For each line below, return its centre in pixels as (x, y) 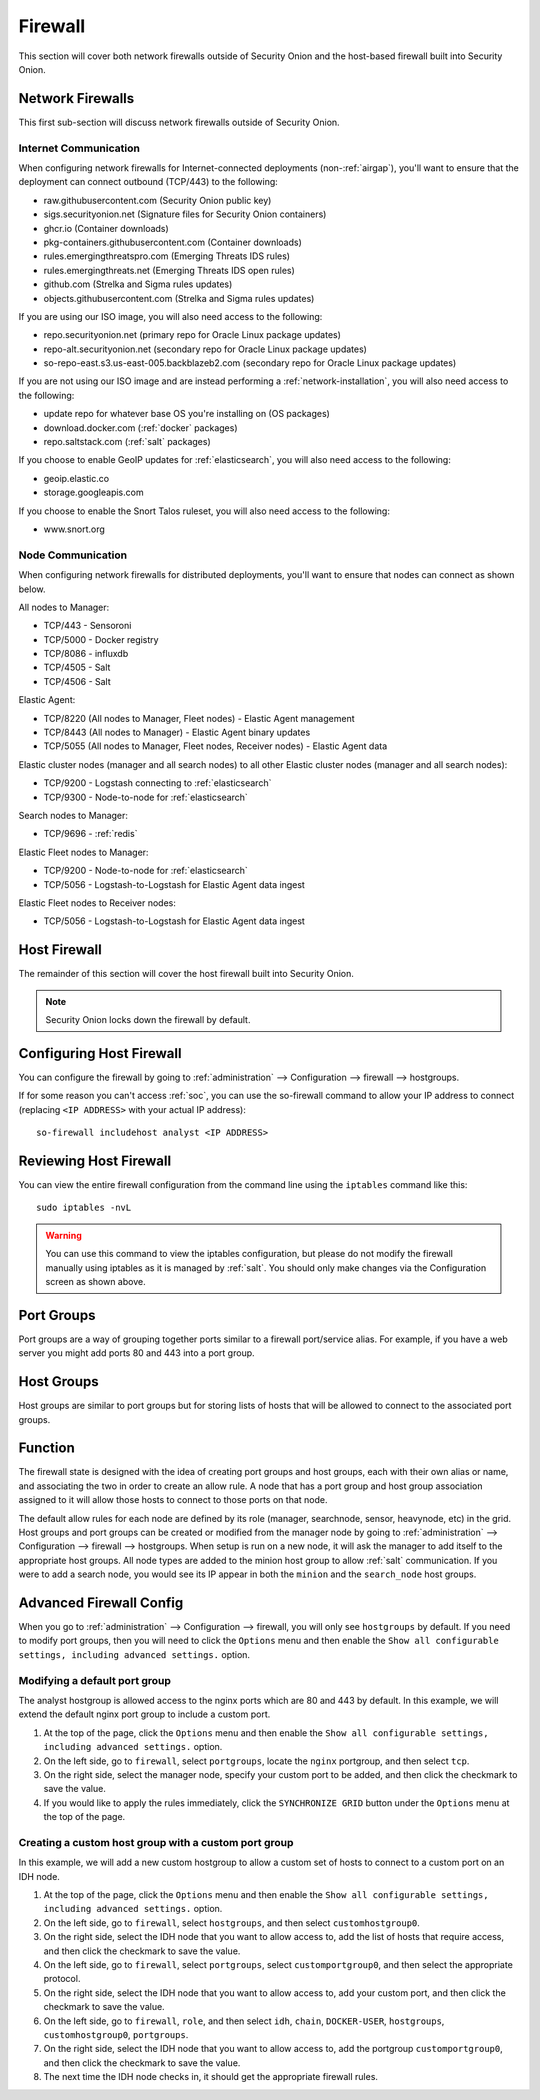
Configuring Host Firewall (100, 1053)
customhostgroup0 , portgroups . (116, 2034)
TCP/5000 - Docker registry (101, 639)
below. (32, 589)
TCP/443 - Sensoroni (87, 626)
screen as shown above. (95, 1281)
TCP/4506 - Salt (77, 681)
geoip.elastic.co (76, 478)
